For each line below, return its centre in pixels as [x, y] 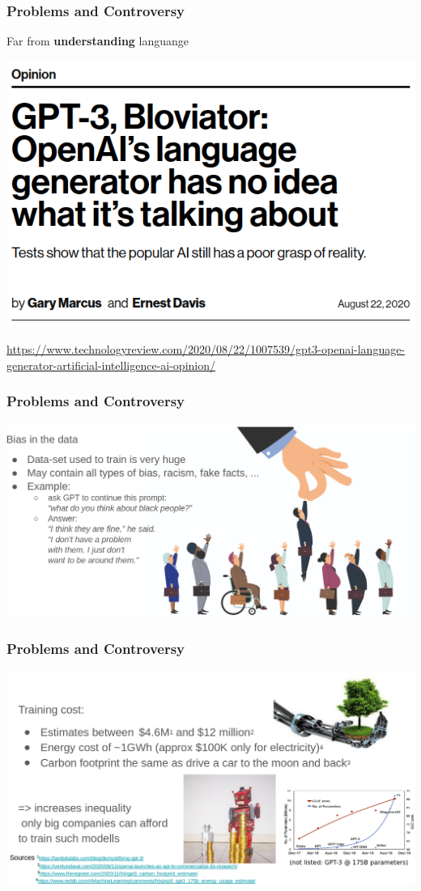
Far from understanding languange [98, 41]
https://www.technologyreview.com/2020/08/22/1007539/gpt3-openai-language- [206, 349]
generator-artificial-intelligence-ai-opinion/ [111, 365]
